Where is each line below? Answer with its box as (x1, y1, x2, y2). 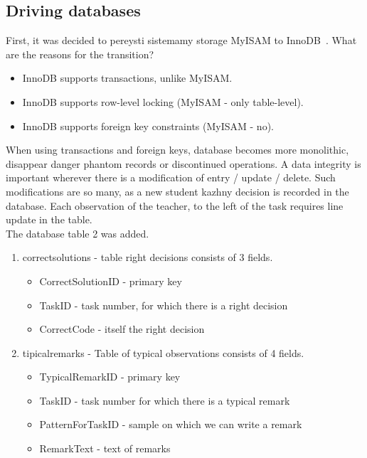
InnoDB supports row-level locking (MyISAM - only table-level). (22, 94, 304, 109)
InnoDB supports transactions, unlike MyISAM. (22, 70, 233, 85)
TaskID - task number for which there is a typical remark (39, 393, 290, 408)
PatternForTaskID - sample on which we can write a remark (39, 417, 302, 432)
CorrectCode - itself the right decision (39, 321, 205, 336)
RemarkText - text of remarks (39, 441, 171, 456)
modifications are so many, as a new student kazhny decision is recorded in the (6, 183, 349, 198)
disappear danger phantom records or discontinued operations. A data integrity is (6, 156, 361, 171)
